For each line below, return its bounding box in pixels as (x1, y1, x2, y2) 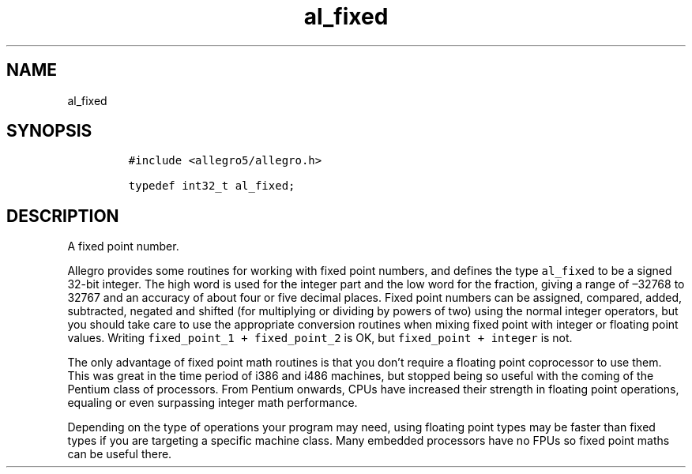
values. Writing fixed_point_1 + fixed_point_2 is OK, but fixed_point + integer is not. (67, 331, 573, 345)
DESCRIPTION (6, 205, 119, 226)
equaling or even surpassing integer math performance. (67, 396, 358, 410)
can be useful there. (67, 447, 172, 461)
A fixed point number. (67, 239, 179, 254)
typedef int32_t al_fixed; (128, 179, 295, 193)
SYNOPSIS (6, 121, 92, 141)
